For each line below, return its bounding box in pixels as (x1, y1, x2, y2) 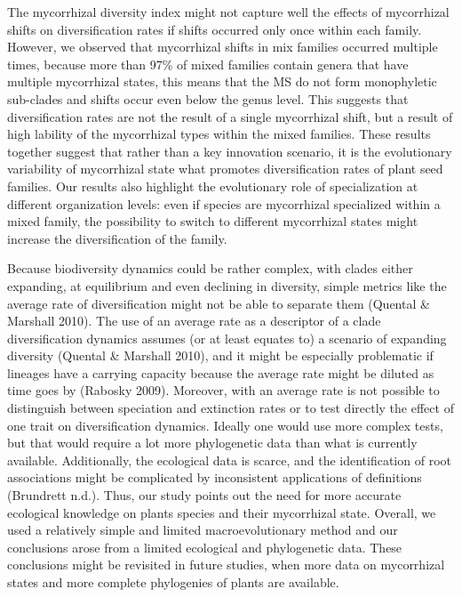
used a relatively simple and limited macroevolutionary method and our (7, 520, 398, 539)
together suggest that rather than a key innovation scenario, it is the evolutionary (7, 141, 452, 160)
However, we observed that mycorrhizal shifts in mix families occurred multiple (7, 37, 438, 56)
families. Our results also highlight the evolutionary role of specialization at (7, 176, 418, 195)
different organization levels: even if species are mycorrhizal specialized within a (7, 194, 441, 213)
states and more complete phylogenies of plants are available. (7, 573, 339, 591)
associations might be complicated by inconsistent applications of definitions (7, 468, 422, 487)
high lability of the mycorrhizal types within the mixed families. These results (7, 125, 431, 143)
